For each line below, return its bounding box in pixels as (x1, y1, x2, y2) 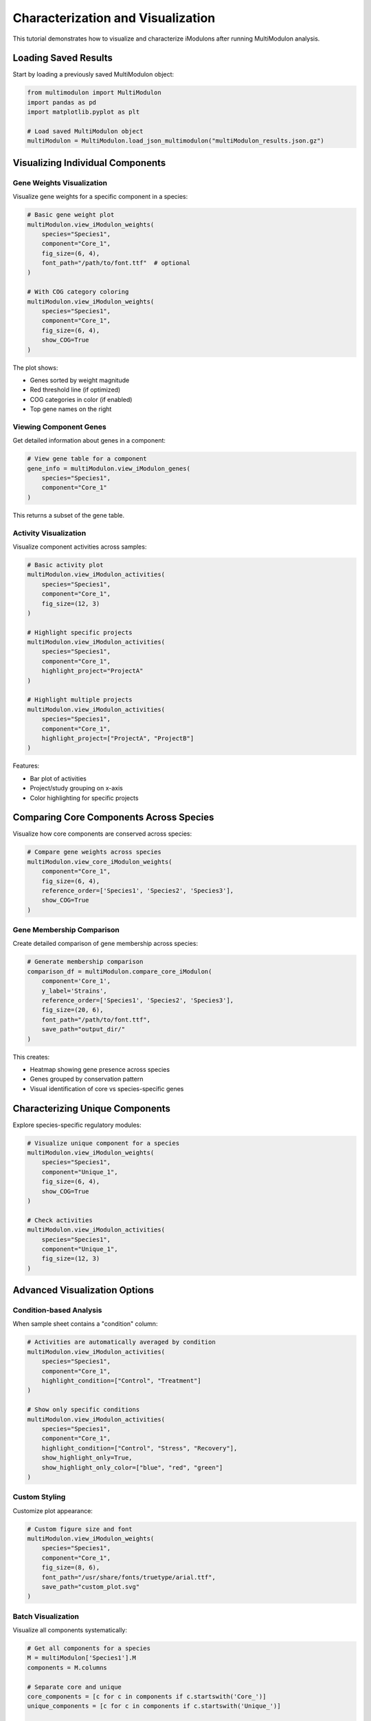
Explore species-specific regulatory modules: (12, 1121, 142, 1129)
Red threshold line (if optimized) (30, 386, 121, 394)
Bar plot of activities (30, 774, 87, 783)
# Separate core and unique (27, 1683, 122, 1691)
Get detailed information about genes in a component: (12, 436, 166, 445)
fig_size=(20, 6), (41, 1006, 104, 1014)
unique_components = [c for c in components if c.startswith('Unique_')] (27, 1702, 281, 1710)
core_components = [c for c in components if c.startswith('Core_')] (27, 1693, 267, 1700)
